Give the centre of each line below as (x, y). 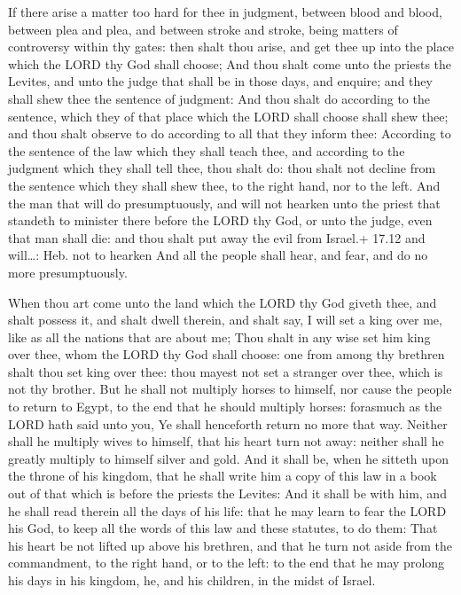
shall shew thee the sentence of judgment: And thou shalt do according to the (219, 98)
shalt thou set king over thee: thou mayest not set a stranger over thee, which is (226, 371)
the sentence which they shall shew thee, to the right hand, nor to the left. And (224, 185)
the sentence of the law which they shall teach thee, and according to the (207, 150)
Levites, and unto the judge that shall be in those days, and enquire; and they (220, 81)
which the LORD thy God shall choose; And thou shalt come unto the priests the (230, 63)
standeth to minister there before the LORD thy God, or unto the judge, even (220, 220)
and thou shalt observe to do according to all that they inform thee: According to (230, 133)
